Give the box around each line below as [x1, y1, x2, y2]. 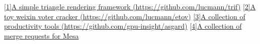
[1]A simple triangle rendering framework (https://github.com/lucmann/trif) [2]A [4, 1, 256, 11]
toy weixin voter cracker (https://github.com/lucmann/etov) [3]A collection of [4, 11, 245, 21]
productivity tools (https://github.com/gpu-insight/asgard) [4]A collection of [4, 21, 242, 31]
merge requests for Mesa [4, 30, 79, 41]
